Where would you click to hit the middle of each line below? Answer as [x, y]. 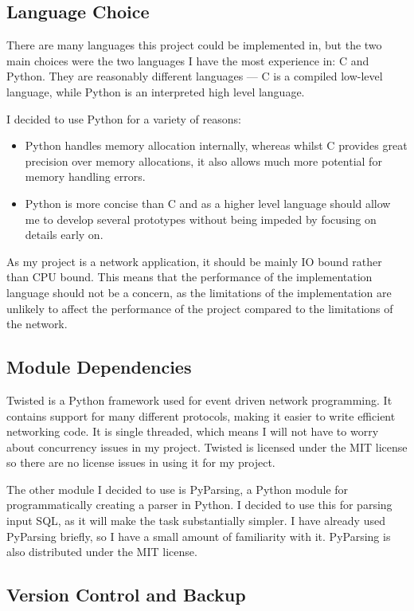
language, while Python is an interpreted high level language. [156, 91]
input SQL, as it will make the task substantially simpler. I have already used [196, 521]
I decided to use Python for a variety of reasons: [124, 118]
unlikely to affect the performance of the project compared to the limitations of [200, 308]
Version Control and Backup [126, 595]
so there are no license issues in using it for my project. [141, 462]
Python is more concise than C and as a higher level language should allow [208, 203]
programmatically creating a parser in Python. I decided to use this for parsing [199, 505]
